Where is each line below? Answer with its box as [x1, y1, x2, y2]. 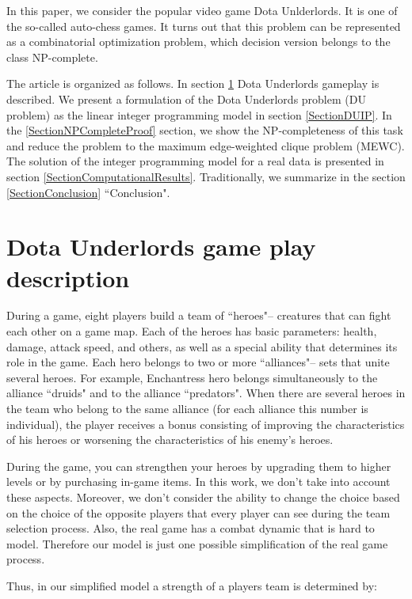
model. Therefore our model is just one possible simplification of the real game [6, 535, 388, 552]
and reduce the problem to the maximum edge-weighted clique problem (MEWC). [6, 137, 405, 154]
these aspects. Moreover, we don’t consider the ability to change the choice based [6, 488, 400, 505]
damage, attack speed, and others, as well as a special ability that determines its [6, 338, 398, 354]
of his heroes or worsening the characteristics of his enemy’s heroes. [6, 431, 334, 448]
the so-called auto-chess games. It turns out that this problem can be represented [6, 17, 401, 34]
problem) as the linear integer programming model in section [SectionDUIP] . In [6, 106, 392, 123]
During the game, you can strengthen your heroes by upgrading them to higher [6, 457, 391, 474]
